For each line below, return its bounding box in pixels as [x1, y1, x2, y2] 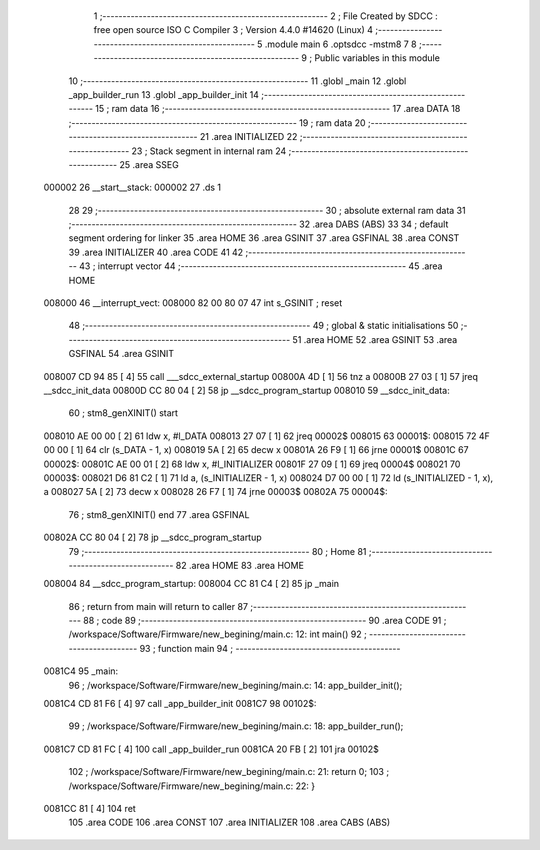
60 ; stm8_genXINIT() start [68, 407, 179, 419]
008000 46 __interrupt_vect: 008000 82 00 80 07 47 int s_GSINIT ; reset [43, 297, 343, 309]
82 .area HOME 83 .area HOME [175, 559, 305, 571]
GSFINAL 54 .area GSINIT [68, 348, 175, 360]
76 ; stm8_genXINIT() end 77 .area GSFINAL [68, 508, 250, 520]
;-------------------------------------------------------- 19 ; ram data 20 [68, 116, 366, 129]
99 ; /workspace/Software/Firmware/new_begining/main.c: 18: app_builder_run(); [68, 720, 404, 732]
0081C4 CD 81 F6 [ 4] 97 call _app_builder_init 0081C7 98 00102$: [43, 698, 317, 710]
